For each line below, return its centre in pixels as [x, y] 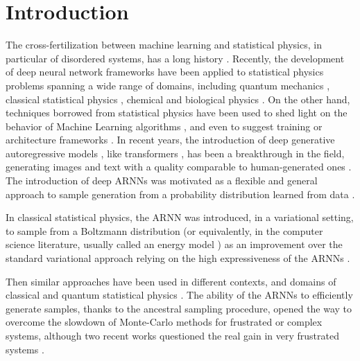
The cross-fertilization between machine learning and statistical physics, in [164, 45]
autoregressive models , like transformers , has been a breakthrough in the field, [175, 153]
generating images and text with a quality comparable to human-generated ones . [179, 167]
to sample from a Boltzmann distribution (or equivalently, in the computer [164, 230]
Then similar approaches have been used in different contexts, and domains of [171, 281]
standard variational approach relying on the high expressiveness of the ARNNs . [178, 258]
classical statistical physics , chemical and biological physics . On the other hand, [178, 99]
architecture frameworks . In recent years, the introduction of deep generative [170, 140]
